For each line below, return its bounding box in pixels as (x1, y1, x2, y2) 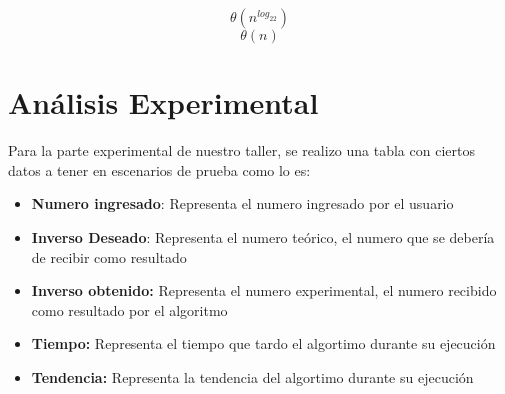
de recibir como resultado (31, 246, 187, 267)
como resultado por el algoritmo (31, 299, 228, 320)
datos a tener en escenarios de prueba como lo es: (8, 159, 311, 180)
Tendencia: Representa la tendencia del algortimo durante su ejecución (31, 366, 474, 387)
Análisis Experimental (8, 82, 319, 123)
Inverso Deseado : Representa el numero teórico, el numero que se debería (31, 226, 495, 247)
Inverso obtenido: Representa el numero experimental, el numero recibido (31, 280, 497, 301)
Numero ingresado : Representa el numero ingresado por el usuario (31, 193, 454, 214)
